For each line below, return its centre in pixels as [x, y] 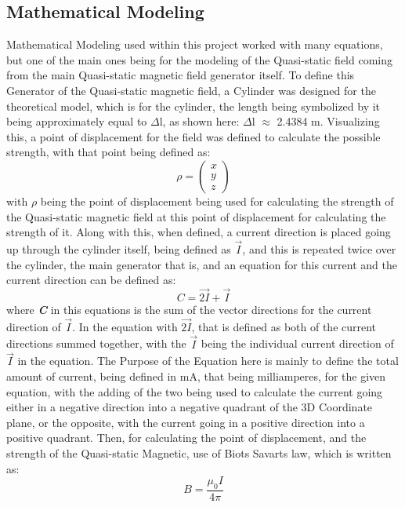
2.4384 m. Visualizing [328, 121]
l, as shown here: [199, 121]
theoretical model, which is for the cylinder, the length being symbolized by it [193, 106]
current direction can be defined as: [91, 280]
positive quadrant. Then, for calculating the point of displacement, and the [186, 438]
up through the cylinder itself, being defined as [119, 248]
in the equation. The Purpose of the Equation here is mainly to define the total [208, 361]
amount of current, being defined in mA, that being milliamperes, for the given [196, 376]
